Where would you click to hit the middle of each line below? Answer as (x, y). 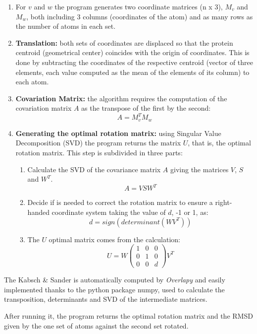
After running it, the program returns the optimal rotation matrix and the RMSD (128, 316)
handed (38, 212)
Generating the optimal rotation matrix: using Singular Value (118, 133)
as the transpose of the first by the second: (146, 108)
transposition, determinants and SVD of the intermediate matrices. (106, 299)
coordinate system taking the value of (109, 212)
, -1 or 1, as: (190, 212)
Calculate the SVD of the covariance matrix (94, 169)
